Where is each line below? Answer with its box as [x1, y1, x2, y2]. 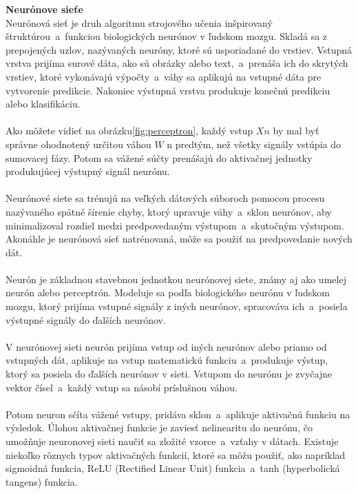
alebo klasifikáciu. [6, 96, 81, 111]
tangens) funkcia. [6, 474, 78, 488]
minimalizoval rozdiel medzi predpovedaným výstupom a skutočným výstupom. [6, 218, 344, 232]
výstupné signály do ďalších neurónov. [6, 312, 166, 327]
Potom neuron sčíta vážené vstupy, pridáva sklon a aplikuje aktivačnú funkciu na [6, 406, 350, 421]
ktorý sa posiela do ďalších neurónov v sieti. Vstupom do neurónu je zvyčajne [6, 367, 333, 381]
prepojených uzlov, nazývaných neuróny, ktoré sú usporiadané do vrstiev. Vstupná [6, 42, 352, 56]
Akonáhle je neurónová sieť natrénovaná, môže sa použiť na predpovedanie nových [6, 231, 352, 246]
